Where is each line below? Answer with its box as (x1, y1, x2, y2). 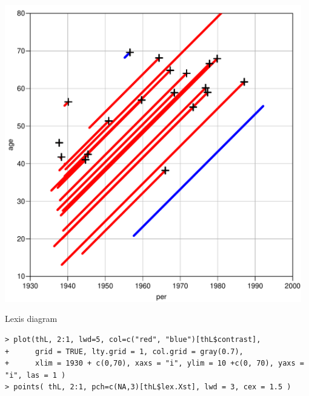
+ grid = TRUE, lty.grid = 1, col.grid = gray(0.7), (5, 347, 244, 356)
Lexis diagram (5, 312, 58, 325)
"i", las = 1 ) (5, 370, 66, 380)
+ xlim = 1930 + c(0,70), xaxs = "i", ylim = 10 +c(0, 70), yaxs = (5, 359, 304, 368)
